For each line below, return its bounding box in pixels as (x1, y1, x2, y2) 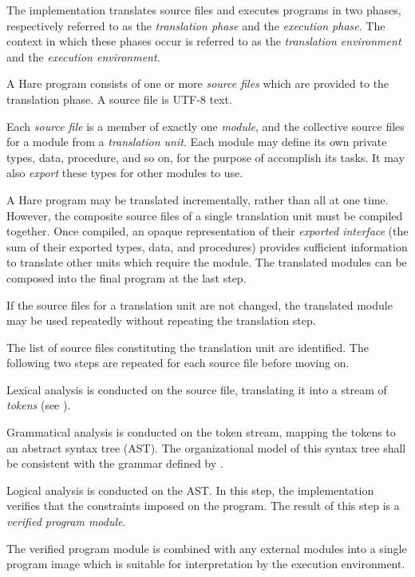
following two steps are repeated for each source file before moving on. (6, 354, 350, 371)
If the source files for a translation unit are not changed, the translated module (6, 296, 393, 313)
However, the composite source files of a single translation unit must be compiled (6, 207, 403, 223)
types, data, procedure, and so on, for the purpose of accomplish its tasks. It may (6, 148, 405, 165)
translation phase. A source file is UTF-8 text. (6, 90, 232, 107)
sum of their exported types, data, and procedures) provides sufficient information (6, 238, 408, 255)
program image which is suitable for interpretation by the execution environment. (6, 555, 405, 572)
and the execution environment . (6, 48, 160, 65)
